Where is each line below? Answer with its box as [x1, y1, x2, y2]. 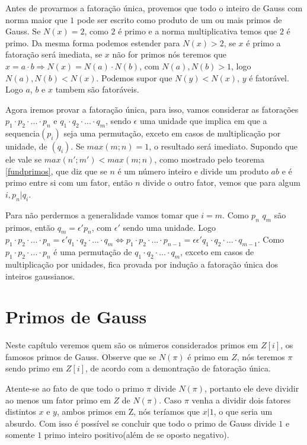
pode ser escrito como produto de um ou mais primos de [77, 13, 282, 26]
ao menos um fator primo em [5, 393, 111, 406]
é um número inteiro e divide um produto [117, 164, 268, 177]
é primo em [187, 350, 229, 363]
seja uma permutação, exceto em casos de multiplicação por [63, 127, 281, 139]
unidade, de [5, 140, 47, 152]
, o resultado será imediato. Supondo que [149, 140, 298, 152]
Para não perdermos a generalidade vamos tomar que [5, 208, 199, 221]
